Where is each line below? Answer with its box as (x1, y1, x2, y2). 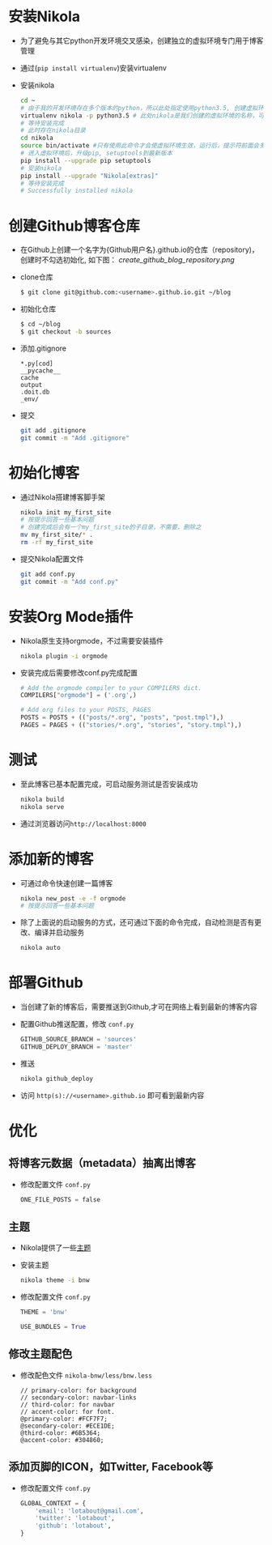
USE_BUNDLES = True (19, 1323, 87, 1331)
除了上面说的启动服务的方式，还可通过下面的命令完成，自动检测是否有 (19, 917, 255, 927)
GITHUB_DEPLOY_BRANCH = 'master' (19, 1042, 134, 1051)
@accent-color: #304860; (19, 1436, 104, 1444)
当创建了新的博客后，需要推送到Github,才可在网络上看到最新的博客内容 (19, 1002, 257, 1012)
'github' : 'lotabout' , (35, 1522, 112, 1530)
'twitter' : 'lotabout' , (35, 1514, 115, 1522)
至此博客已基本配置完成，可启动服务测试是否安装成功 (19, 779, 198, 789)
